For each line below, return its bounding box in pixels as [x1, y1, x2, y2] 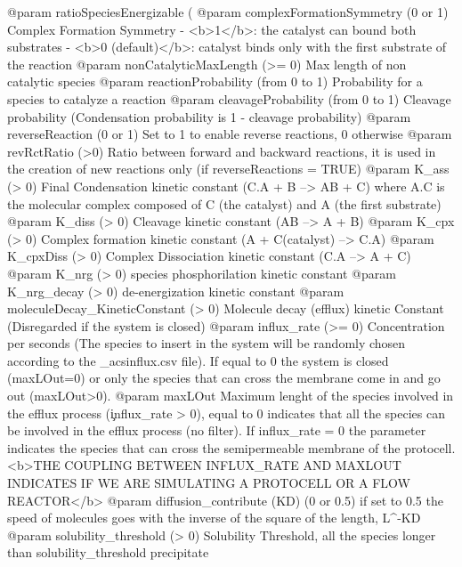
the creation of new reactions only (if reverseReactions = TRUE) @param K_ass [7, 159, 450, 178]
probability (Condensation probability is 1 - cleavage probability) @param [7, 107, 411, 126]
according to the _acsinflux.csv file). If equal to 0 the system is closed [7, 351, 389, 369]
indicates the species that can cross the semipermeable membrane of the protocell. [7, 438, 456, 457]
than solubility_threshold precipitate [7, 543, 209, 562]
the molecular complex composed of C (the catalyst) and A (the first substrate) [7, 194, 442, 213]
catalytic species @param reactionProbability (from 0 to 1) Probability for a [7, 72, 423, 91]
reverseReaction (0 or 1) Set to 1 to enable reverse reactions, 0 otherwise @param [7, 125, 452, 143]
